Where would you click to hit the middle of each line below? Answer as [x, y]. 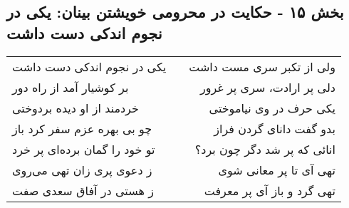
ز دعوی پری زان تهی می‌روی [82, 170]
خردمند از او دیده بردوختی [75, 108]
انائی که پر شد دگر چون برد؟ [265, 149]
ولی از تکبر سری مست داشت [262, 66]
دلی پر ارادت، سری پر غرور [268, 87]
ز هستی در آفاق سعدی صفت [83, 190]
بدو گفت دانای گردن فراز [275, 128]
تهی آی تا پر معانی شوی [277, 170]
